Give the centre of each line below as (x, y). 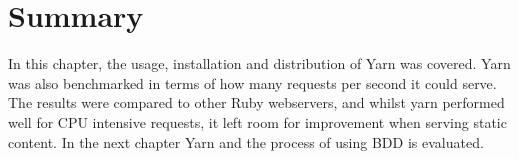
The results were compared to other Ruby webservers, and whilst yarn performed (256, 102)
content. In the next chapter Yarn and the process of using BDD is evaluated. (246, 141)
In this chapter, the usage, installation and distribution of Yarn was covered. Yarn (259, 63)
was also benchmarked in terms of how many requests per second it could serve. (252, 82)
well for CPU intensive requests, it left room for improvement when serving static (257, 121)
